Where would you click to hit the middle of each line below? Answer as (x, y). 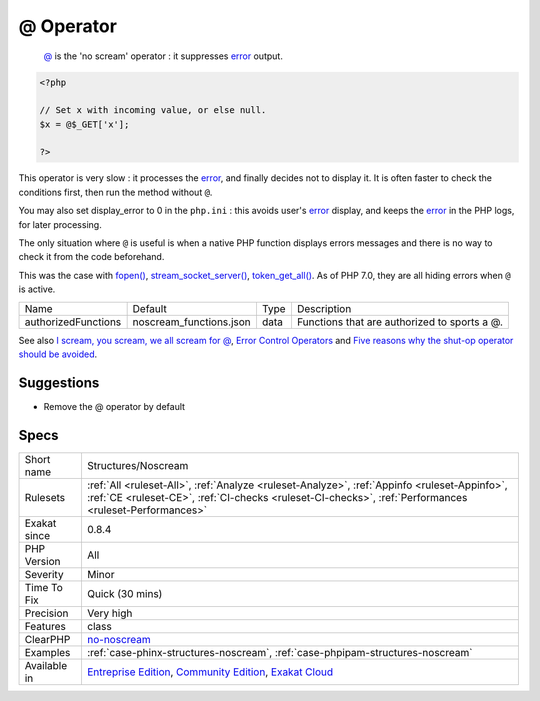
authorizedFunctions (73, 322)
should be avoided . (58, 354)
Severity (44, 574)
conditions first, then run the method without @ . (115, 192)
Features (45, 626)
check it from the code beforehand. (91, 257)
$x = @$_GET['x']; (84, 124)
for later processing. (60, 224)
